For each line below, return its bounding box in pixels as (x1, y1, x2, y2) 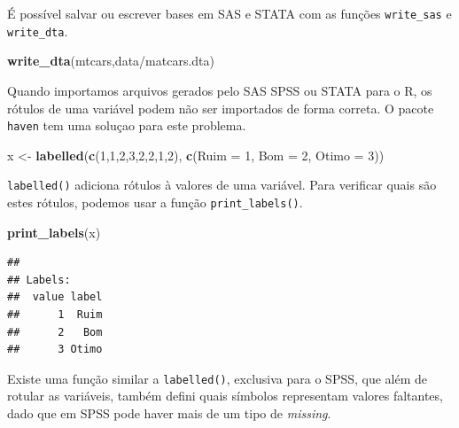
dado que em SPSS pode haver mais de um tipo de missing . (7, 404, 331, 423)
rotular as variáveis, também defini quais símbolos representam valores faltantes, (7, 386, 443, 405)
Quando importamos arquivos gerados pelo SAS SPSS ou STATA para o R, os (7, 81, 432, 99)
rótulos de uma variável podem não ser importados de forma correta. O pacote (7, 98, 434, 117)
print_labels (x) (7, 222, 101, 241)
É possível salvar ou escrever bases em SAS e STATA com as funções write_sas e (7, 4, 452, 22)
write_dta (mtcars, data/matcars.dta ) (7, 51, 214, 70)
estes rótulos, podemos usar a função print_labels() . (7, 193, 303, 211)
